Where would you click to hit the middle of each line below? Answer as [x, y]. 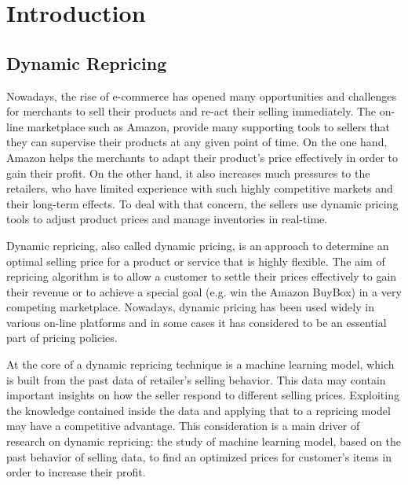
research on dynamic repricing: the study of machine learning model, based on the [204, 441]
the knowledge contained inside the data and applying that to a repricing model [199, 410]
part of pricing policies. [62, 338]
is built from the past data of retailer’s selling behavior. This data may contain [196, 379]
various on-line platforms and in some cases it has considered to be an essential [197, 322]
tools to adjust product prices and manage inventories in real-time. [167, 219]
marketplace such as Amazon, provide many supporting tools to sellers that [209, 126]
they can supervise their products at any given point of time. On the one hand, [197, 142]
